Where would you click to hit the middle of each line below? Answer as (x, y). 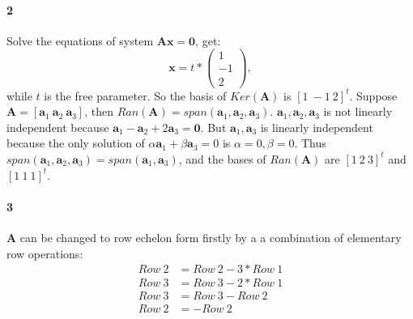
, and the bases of (222, 158)
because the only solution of (76, 143)
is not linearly (358, 111)
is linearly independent (317, 127)
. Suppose (373, 95)
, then (99, 111)
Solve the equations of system (80, 40)
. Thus (310, 143)
